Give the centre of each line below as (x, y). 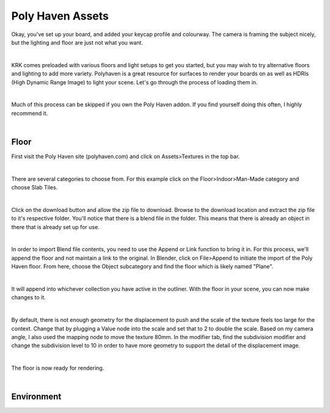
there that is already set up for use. (56, 227)
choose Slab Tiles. (35, 188)
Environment (36, 397)
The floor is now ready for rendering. (58, 368)
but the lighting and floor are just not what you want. (77, 42)
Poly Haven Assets (60, 16)
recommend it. (30, 113)
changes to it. (28, 298)
